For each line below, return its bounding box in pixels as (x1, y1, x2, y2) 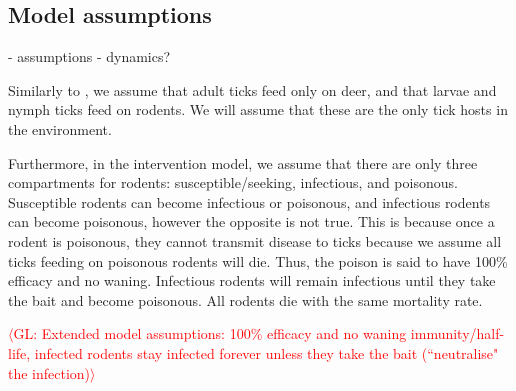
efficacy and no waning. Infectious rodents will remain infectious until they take (8, 270, 496, 291)
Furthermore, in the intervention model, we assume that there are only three (8, 152, 478, 173)
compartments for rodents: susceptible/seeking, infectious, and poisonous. (8, 172, 458, 193)
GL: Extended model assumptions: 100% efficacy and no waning (13, 323, 407, 344)
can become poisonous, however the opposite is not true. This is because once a (8, 211, 495, 232)
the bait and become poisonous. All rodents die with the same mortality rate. (8, 289, 483, 310)
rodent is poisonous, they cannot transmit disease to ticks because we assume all (8, 230, 502, 251)
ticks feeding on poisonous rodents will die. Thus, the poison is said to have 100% (8, 250, 508, 271)
